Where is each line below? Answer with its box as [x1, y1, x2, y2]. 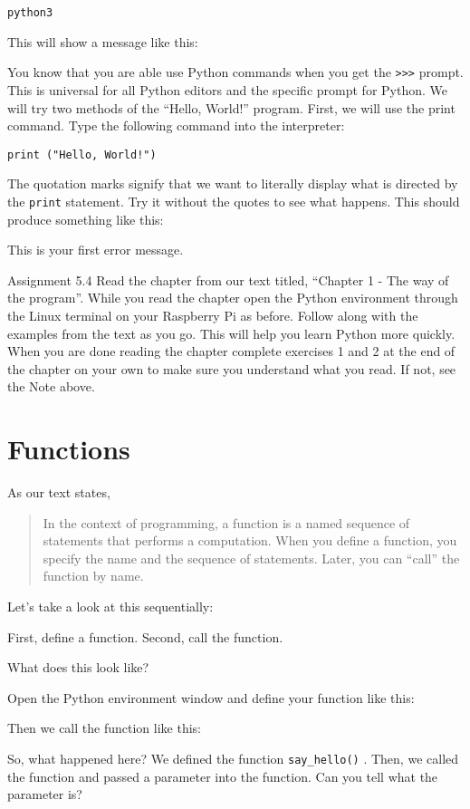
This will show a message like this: [7, 32, 198, 51]
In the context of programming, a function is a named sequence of [43, 513, 410, 532]
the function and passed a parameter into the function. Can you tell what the [7, 766, 438, 785]
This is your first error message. [7, 240, 184, 259]
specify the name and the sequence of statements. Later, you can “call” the [43, 548, 460, 567]
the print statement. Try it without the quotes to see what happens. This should [7, 191, 460, 210]
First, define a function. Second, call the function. [7, 627, 283, 646]
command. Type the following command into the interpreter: [7, 116, 345, 135]
